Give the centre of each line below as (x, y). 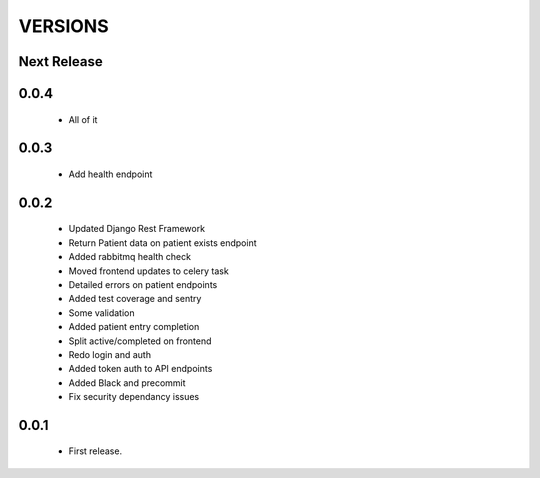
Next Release (61, 61)
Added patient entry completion (134, 327)
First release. (95, 451)
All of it (83, 119)
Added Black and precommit (127, 382)
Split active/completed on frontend (140, 341)
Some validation (101, 312)
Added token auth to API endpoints (140, 369)
